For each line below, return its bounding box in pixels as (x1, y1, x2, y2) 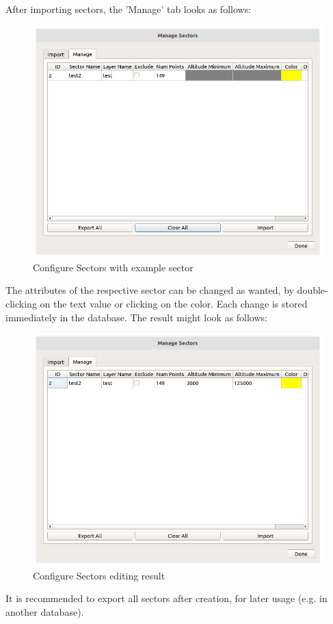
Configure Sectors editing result (33, 568, 165, 582)
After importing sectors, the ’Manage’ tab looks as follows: (5, 2, 252, 16)
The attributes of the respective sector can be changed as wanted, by (5, 283, 294, 297)
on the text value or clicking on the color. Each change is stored (40, 297, 308, 311)
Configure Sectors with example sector (33, 260, 194, 274)
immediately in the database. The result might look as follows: (5, 310, 267, 324)
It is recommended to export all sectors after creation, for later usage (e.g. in (5, 591, 328, 606)
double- (297, 283, 328, 297)
